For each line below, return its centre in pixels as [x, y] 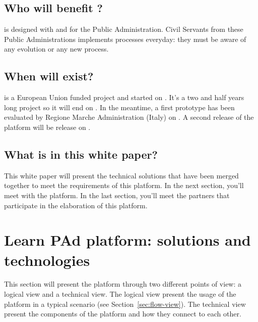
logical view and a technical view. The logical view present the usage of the [120, 294]
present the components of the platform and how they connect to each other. [123, 314]
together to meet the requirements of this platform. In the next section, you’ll [124, 185]
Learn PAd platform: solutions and [127, 240]
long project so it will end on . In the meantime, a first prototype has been [119, 107]
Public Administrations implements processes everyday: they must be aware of [125, 39]
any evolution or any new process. [56, 49]
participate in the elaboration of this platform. [76, 205]
